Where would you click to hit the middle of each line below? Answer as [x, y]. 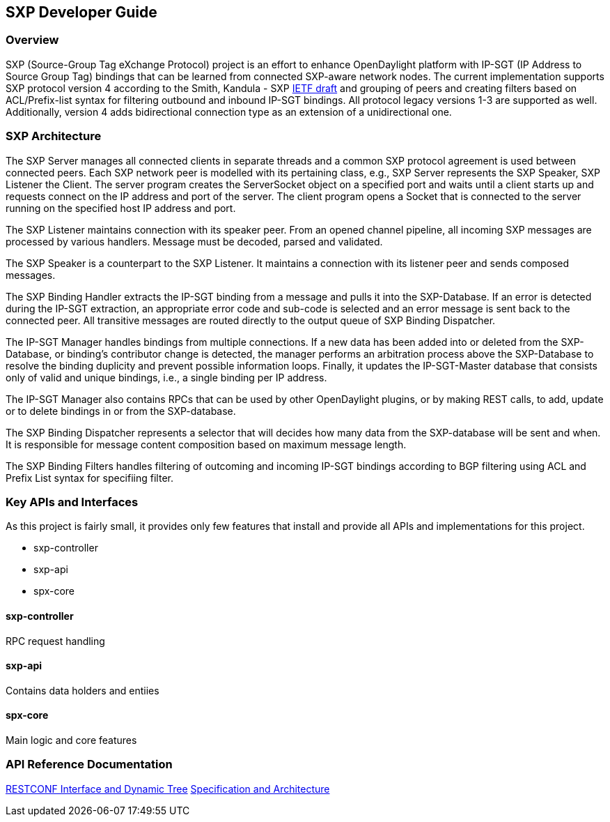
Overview [32, 40]
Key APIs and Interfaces [72, 502]
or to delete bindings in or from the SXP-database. [121, 411]
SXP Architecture [54, 136]
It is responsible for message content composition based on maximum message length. [206, 444]
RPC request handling [55, 641]
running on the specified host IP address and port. [121, 208]
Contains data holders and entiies [83, 690]
